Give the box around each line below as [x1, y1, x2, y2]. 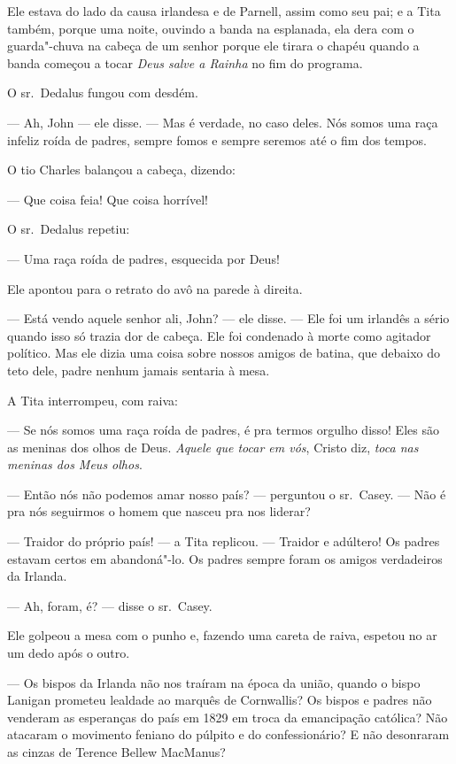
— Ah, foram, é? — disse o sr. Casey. [7, 596, 213, 614]
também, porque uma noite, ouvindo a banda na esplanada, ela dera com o [7, 19, 414, 37]
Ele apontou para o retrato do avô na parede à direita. [7, 279, 303, 297]
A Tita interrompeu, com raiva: [7, 390, 179, 409]
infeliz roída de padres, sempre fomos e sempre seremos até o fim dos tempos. [7, 130, 427, 149]
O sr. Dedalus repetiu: [7, 220, 130, 238]
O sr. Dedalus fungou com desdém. [7, 83, 198, 102]
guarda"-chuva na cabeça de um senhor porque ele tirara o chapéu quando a [7, 36, 420, 55]
